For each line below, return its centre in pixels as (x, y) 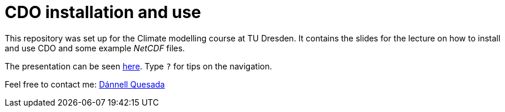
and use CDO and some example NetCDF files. (95, 48)
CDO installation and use (103, 12)
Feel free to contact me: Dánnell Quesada (85, 84)
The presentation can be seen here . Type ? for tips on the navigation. (138, 66)
